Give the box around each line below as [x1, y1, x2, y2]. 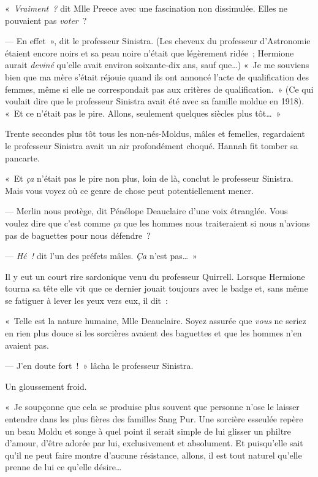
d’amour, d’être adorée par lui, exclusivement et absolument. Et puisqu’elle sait [5, 436, 303, 449]
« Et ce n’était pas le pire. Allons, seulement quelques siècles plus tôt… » [5, 106, 281, 119]
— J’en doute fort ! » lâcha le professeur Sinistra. [5, 359, 194, 372]
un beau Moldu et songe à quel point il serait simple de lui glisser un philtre [5, 424, 291, 437]
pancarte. [5, 151, 40, 164]
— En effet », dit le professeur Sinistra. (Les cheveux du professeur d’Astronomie [5, 34, 311, 47]
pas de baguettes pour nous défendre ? [5, 228, 151, 241]
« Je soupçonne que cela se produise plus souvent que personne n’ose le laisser [5, 400, 300, 413]
